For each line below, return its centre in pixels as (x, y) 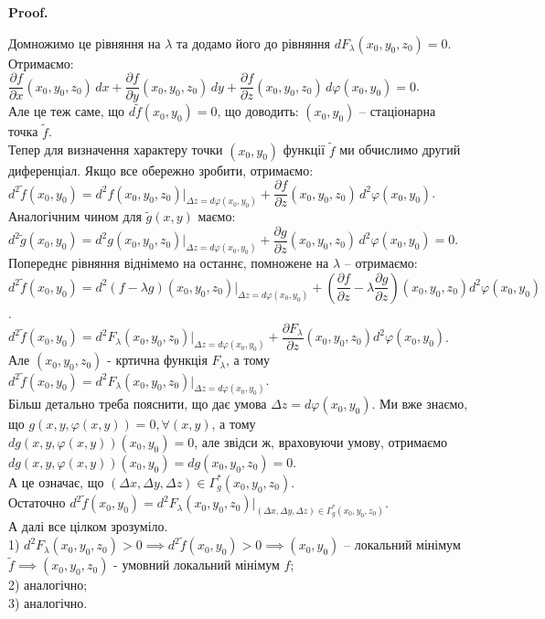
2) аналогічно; (48, 585)
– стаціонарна (398, 111)
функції (304, 149)
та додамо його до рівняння (253, 43)
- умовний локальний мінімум (197, 565)
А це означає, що (56, 481)
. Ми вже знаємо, (420, 404)
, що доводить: (258, 111)
